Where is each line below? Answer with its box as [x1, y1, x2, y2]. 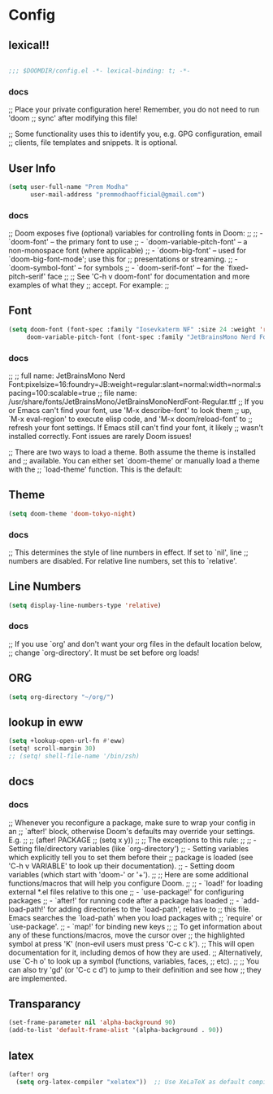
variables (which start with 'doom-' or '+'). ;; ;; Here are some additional [8, 869, 249, 879]
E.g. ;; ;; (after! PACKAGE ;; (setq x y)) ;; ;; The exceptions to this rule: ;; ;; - [8, 835, 258, 845]
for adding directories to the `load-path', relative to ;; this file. [47, 904, 251, 914]
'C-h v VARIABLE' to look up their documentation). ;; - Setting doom [8, 861, 236, 871]
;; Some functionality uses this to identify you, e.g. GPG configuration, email [8, 129, 262, 139]
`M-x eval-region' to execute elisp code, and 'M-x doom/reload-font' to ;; [8, 414, 253, 424]
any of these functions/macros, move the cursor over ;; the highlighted [8, 930, 245, 940]
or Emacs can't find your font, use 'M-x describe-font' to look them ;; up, [8, 405, 252, 415]
